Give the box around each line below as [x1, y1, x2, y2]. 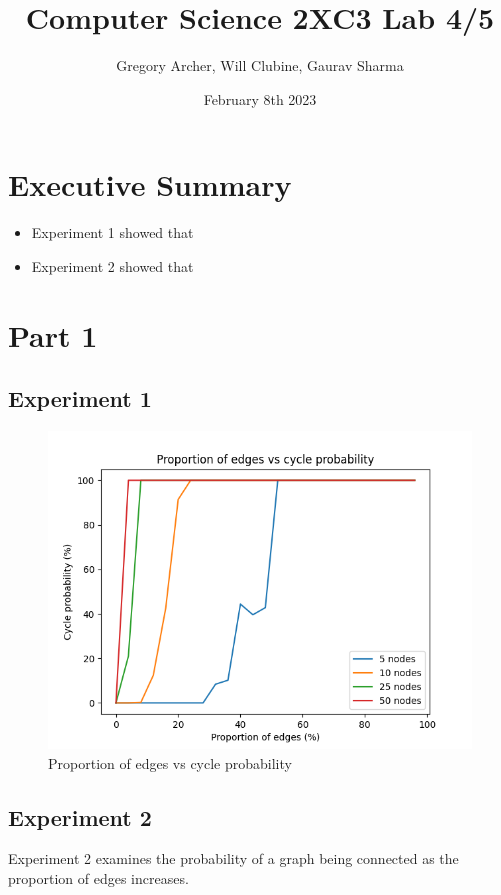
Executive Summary [8, 164, 292, 205]
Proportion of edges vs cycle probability [48, 752, 292, 773]
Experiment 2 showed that [31, 255, 194, 276]
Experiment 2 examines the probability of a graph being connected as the [8, 848, 459, 869]
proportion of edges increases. [8, 868, 189, 888]
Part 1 [8, 314, 98, 355]
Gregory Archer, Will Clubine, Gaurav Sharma [116, 55, 404, 76]
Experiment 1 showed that [31, 222, 194, 243]
